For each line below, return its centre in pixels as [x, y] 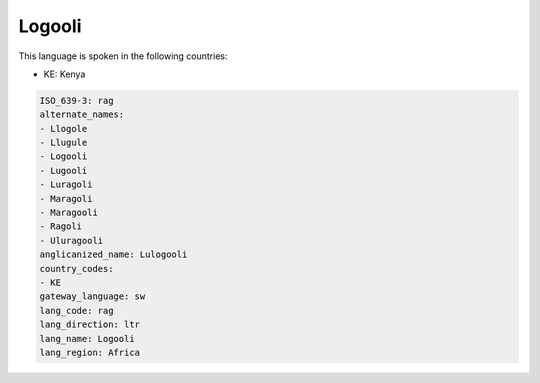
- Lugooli [63, 170]
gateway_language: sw [92, 296]
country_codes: [76, 268]
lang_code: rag [76, 310]
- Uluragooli [71, 240]
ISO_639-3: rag [76, 100]
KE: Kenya [64, 74]
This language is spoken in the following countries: [123, 56]
